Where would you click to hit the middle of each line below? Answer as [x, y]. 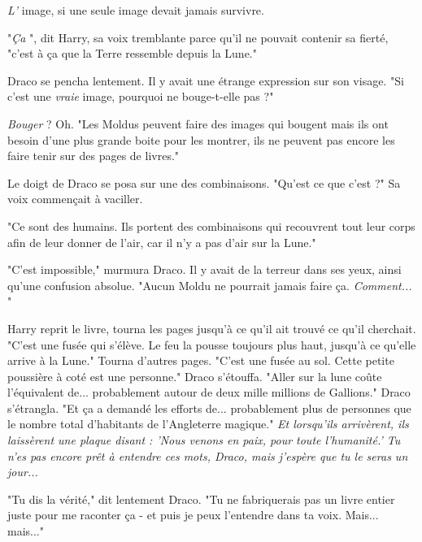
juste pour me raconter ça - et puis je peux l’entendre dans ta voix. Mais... [193, 515]
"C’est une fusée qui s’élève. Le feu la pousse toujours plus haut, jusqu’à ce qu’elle [212, 344]
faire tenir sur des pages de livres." [94, 156]
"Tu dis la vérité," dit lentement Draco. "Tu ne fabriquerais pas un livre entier [201, 499]
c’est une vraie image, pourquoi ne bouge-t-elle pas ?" [141, 96]
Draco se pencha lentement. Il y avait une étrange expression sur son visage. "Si [206, 80]
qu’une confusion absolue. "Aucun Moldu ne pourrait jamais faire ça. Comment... [210, 285]
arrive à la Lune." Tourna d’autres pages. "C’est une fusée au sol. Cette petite [201, 360]
